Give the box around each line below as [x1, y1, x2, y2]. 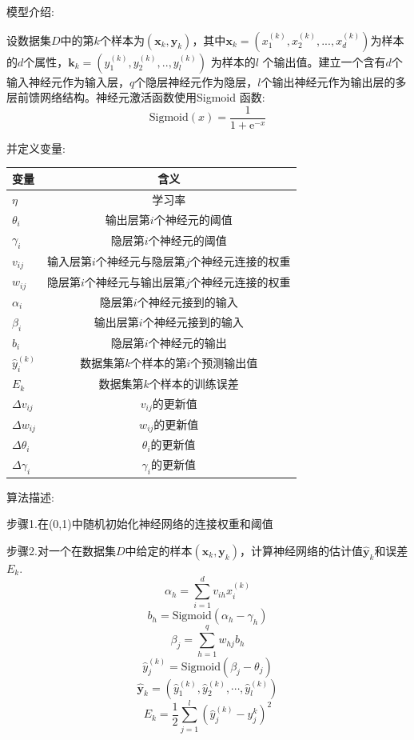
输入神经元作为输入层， [6, 73, 129, 90]
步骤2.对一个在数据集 [6, 542, 116, 558]
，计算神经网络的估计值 [239, 542, 363, 558]
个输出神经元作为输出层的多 [261, 73, 407, 90]
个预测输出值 [190, 354, 258, 371]
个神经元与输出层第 [84, 273, 185, 290]
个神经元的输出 [148, 334, 227, 350]
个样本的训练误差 [149, 375, 239, 392]
